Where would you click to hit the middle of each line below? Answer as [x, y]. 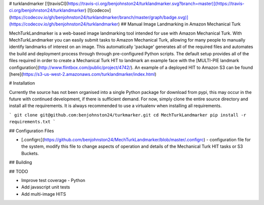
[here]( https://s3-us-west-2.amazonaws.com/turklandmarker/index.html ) [83, 74]
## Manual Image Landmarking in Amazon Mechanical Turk [181, 24]
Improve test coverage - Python [53, 180]
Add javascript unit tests [46, 187]
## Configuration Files [32, 131]
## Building [21, 162]
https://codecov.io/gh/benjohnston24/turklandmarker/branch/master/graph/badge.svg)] [99, 17]
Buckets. [30, 153]
